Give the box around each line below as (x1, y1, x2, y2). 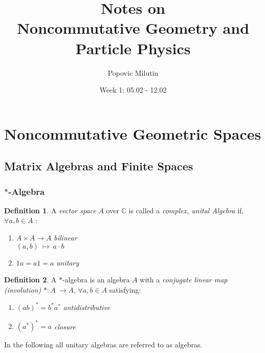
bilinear (54, 232, 77, 243)
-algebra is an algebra (62, 274, 130, 285)
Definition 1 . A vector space (4, 205, 96, 215)
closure (54, 321, 76, 332)
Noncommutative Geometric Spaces (4, 123, 261, 144)
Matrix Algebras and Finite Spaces (4, 158, 193, 174)
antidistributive (63, 301, 111, 312)
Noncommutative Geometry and (16, 17, 250, 38)
